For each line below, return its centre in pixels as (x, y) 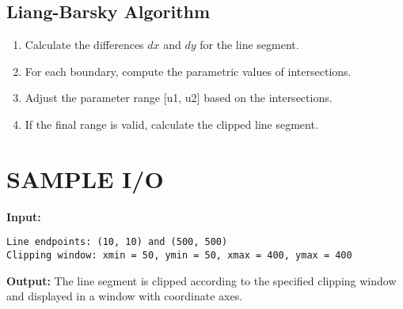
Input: (24, 216)
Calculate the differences (84, 45)
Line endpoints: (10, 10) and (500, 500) (117, 242)
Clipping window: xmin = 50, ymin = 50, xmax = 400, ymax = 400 (179, 255)
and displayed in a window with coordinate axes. (125, 296)
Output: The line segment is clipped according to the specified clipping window (201, 280)
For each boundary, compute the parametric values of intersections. (188, 71)
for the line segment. (249, 45)
